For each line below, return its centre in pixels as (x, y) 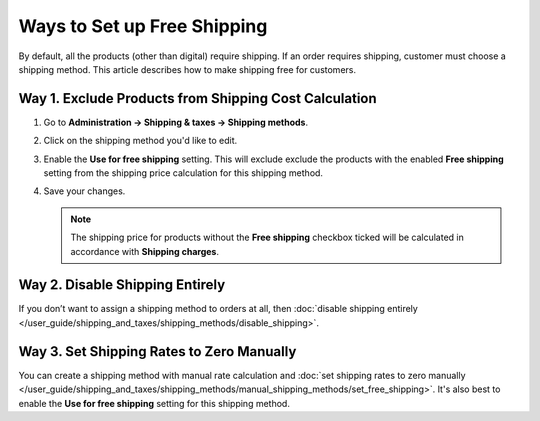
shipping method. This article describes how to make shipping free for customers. (187, 69)
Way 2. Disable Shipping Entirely (122, 285)
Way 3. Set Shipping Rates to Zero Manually (157, 351)
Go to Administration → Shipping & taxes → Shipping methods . (176, 122)
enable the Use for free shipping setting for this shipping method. (154, 403)
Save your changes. (84, 191)
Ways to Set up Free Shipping (143, 26)
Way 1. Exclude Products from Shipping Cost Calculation (197, 98)
